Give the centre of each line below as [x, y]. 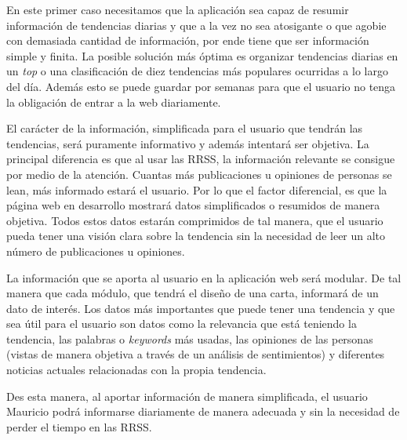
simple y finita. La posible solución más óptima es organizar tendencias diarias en [202, 55]
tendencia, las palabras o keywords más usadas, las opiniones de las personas [190, 338]
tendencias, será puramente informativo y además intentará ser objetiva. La [188, 143]
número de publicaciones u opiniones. [96, 251]
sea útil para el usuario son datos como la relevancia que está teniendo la [182, 324]
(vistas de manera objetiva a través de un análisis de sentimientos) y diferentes [196, 354]
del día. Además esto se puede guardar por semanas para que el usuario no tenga [201, 86]
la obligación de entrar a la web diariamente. [114, 102]
